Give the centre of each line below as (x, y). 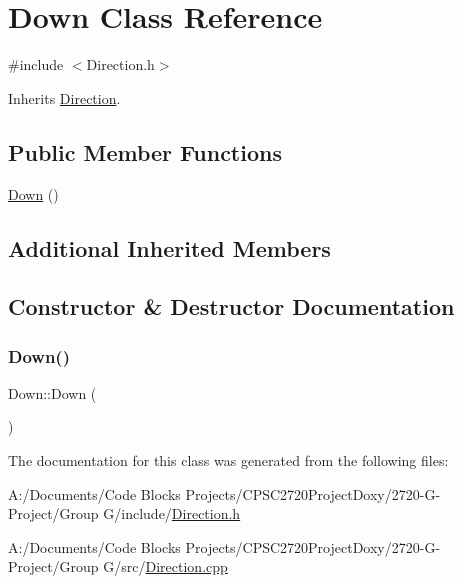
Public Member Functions (145, 151)
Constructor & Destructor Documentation (231, 306)
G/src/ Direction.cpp (165, 566)
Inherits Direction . (64, 97)
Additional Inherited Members (169, 247)
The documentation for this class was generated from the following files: (228, 460)
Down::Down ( (52, 392)
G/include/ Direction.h (172, 513)
